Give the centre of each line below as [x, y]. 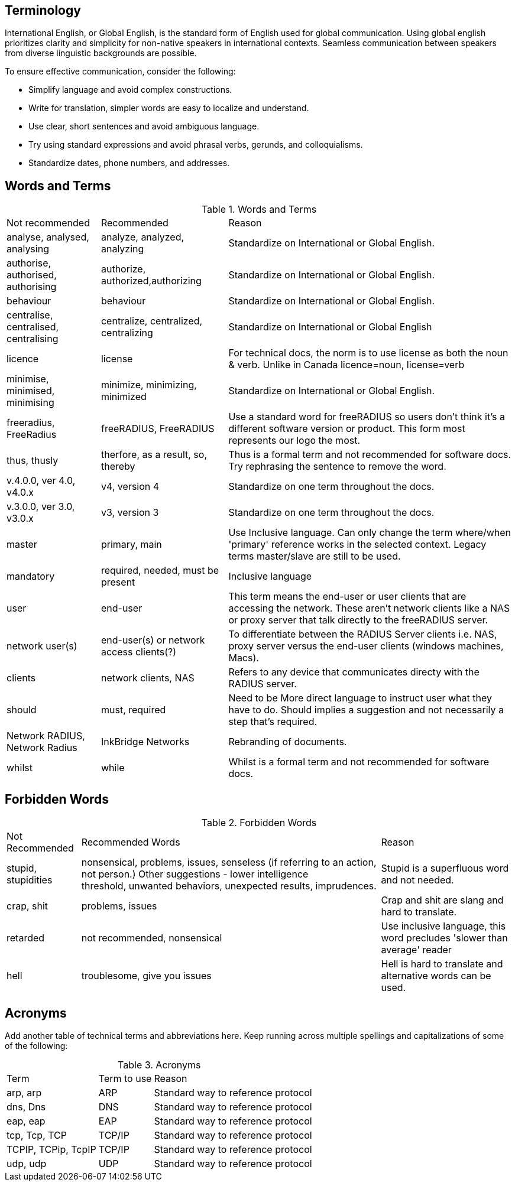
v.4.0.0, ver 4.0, [41, 481]
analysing [28, 249]
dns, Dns [26, 1107]
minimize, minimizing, [149, 385]
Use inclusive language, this [443, 926]
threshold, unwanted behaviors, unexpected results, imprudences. [229, 886]
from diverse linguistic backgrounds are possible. [101, 53]
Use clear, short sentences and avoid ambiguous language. [144, 126]
